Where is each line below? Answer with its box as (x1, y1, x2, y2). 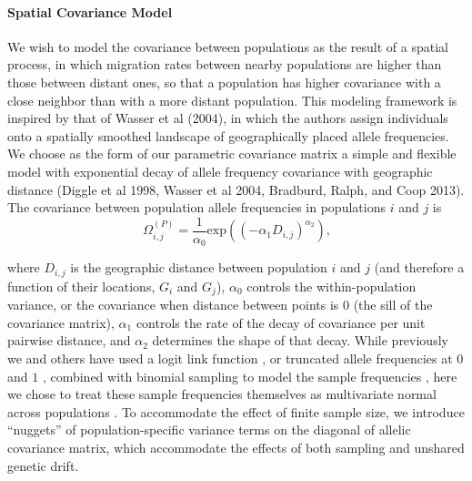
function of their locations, (7, 276, 156, 295)
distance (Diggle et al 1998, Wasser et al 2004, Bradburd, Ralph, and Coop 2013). (7, 179, 465, 199)
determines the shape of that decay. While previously (152, 331, 448, 350)
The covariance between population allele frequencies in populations (7, 198, 386, 217)
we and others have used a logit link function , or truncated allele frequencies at (7, 348, 453, 367)
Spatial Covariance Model (7, 2, 173, 21)
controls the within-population (246, 276, 417, 295)
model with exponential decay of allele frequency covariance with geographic (7, 161, 433, 180)
